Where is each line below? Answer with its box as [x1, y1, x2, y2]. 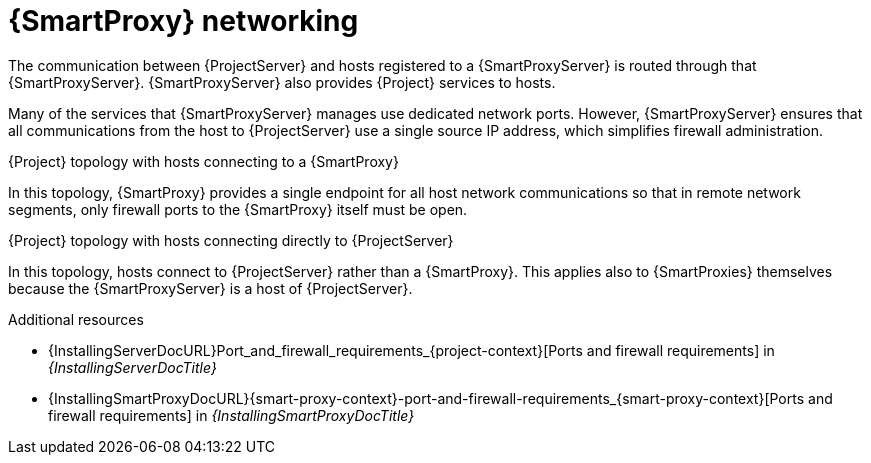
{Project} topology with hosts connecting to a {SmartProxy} [8, 152, 399, 170]
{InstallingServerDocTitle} [48, 358, 217, 376]
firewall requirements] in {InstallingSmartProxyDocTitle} [48, 406, 415, 424]
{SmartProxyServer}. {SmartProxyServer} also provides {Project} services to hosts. [8, 73, 556, 91]
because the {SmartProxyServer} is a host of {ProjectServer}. [8, 279, 413, 297]
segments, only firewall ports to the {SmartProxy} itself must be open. [8, 200, 468, 218]
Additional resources [8, 310, 144, 328]
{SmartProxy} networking [8, 4, 359, 38]
